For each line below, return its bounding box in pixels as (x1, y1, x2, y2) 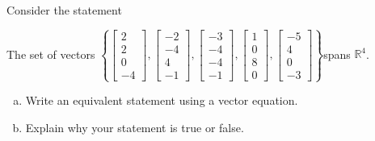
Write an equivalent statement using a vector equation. (25, 92, 298, 109)
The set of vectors (6, 45, 95, 62)
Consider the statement (6, 2, 122, 18)
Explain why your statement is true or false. (25, 118, 244, 135)
